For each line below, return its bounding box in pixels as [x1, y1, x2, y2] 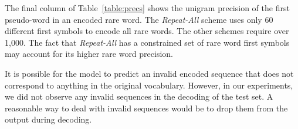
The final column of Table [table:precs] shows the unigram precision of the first [5, 2, 290, 13]
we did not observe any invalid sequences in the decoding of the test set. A [5, 90, 273, 103]
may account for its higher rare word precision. [5, 47, 173, 60]
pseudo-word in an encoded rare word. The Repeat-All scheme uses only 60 [5, 13, 273, 25]
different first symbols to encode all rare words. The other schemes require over [5, 25, 289, 37]
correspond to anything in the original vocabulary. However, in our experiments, [5, 79, 293, 91]
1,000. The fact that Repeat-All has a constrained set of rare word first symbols [5, 36, 290, 48]
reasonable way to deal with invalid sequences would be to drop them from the [5, 101, 288, 114]
